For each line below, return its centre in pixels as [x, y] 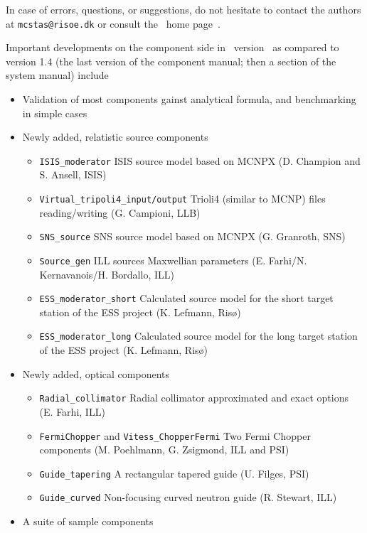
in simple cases [55, 113]
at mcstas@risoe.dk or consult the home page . [113, 23]
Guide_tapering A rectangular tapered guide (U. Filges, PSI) [174, 473]
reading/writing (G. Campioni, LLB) [120, 212]
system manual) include [57, 75]
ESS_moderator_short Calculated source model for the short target [186, 298]
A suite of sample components [88, 521]
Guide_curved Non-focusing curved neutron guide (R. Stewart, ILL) [188, 497]
